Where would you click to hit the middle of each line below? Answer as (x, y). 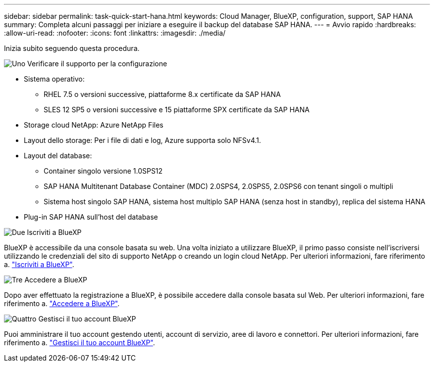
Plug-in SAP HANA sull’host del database (91, 217)
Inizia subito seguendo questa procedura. (72, 48)
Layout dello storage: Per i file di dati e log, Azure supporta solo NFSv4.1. (142, 140)
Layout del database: (58, 156)
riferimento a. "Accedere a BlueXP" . (62, 303)
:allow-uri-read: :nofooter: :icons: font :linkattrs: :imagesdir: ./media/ (115, 33)
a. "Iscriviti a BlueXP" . (39, 264)
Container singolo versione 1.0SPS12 (103, 171)
